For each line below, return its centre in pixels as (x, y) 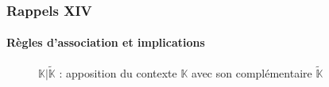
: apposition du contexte (118, 72)
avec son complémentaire (252, 72)
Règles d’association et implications (106, 42)
